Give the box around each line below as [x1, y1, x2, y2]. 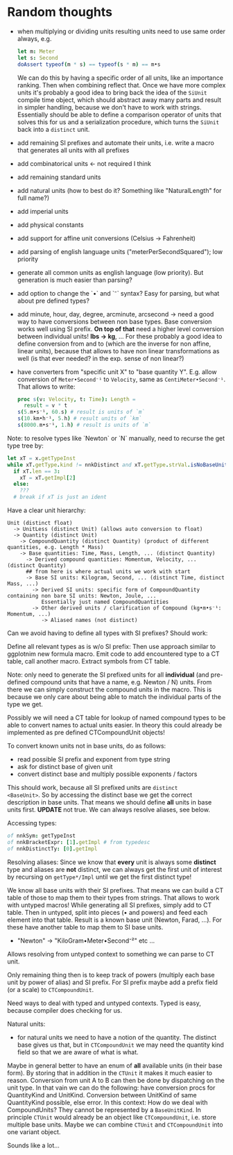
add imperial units [17, 207, 69, 215]
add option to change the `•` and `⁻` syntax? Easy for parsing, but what [17, 289, 220, 297]
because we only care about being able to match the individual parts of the [7, 693, 222, 701]
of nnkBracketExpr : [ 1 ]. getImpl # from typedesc [7, 838, 150, 845]
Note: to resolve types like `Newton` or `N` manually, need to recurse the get [7, 434, 225, 442]
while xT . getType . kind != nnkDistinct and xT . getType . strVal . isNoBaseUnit [7, 461, 228, 469]
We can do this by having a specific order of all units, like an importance [17, 74, 224, 82]
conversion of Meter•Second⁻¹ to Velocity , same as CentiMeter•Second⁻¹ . [17, 375, 226, 383]
